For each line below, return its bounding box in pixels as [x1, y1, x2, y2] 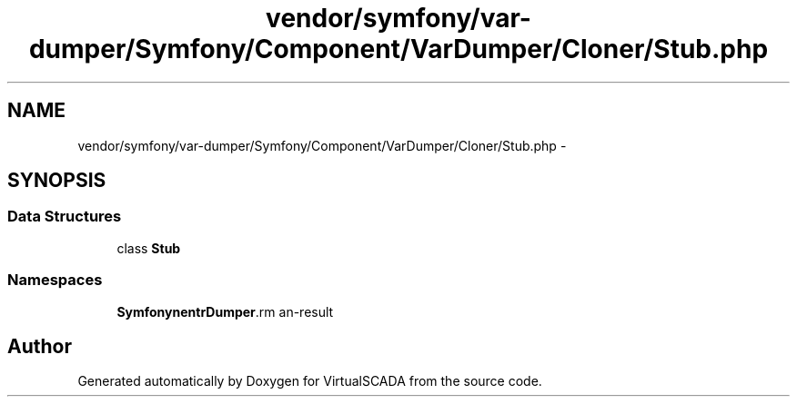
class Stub [116, 240, 181, 256]
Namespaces [7, 271, 103, 290]
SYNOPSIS [7, 169, 106, 192]
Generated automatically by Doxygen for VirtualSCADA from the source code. [77, 373, 542, 389]
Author [7, 334, 72, 358]
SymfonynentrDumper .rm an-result [116, 303, 334, 320]
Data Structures [7, 207, 122, 226]
